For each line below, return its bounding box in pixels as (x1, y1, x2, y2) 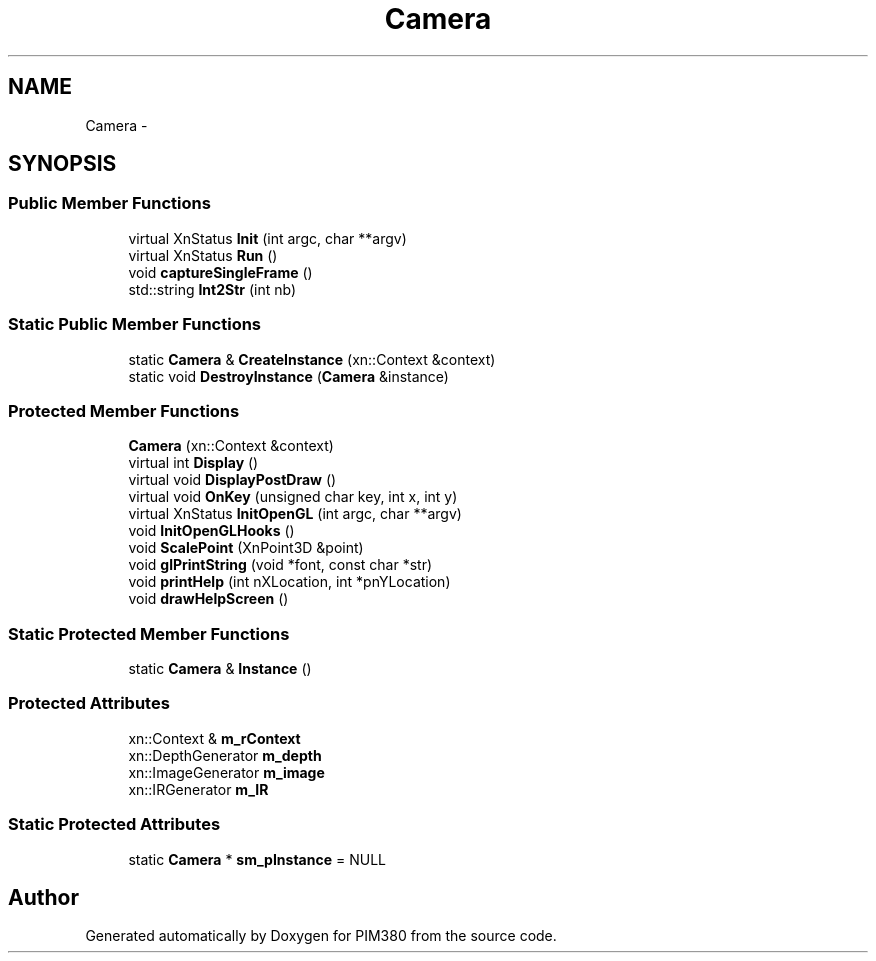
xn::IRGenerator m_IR (128, 780, 269, 798)
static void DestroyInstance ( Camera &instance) (128, 367, 449, 385)
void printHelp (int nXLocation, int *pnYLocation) (128, 573, 451, 591)
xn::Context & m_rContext (128, 729, 301, 747)
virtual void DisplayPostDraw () (128, 471, 337, 489)
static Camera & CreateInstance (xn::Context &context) (128, 350, 496, 368)
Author (8, 884, 79, 910)
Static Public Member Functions (8, 314, 262, 335)
